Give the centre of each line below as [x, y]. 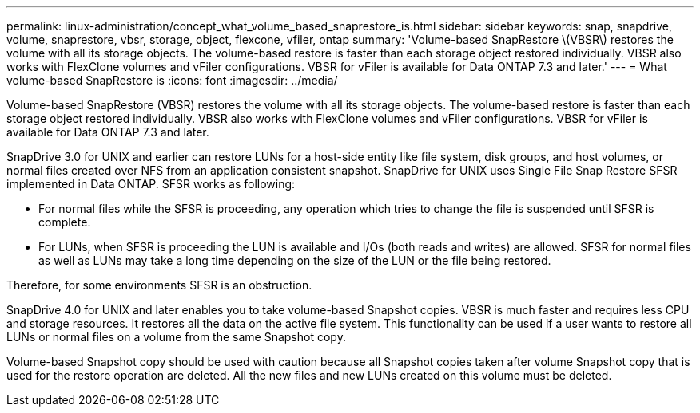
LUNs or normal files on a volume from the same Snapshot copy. [176, 337]
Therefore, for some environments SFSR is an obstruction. [159, 285]
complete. [65, 222]
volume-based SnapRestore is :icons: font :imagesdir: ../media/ [172, 80]
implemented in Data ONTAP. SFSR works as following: [151, 184]
